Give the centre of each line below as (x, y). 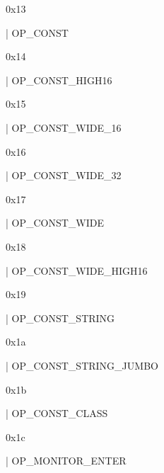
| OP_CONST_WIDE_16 (64, 127)
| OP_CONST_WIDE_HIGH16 (77, 270)
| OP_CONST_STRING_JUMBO (82, 365)
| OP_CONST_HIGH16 (59, 80)
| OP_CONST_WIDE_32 (64, 175)
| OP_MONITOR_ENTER (66, 461)
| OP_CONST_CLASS (57, 413)
